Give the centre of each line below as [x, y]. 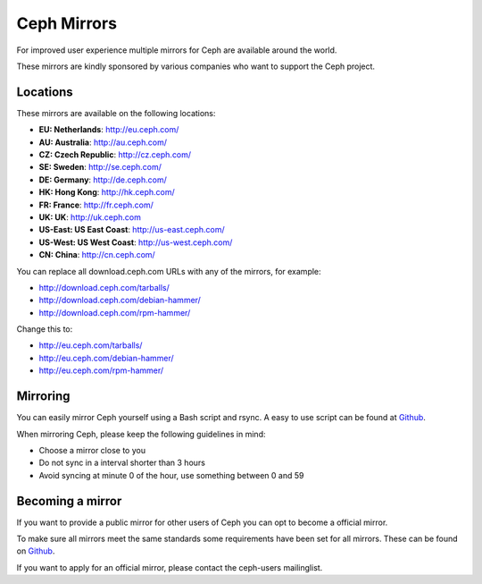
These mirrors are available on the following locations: [116, 113]
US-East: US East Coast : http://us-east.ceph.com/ [132, 230]
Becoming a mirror [69, 501]
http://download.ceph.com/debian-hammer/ [120, 300]
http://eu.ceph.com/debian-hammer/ [106, 358]
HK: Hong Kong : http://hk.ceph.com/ [107, 192]
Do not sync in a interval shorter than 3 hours [122, 463]
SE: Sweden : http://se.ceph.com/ [100, 167]
